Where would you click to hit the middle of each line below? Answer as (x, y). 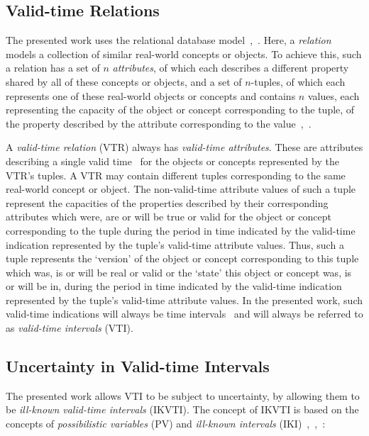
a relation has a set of (53, 68)
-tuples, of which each (298, 81)
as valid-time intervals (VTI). (70, 328)
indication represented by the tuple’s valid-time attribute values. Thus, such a (175, 244)
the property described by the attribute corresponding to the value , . (159, 123)
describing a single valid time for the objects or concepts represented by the (172, 161)
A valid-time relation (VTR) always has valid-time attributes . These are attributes (184, 147)
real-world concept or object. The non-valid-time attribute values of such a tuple (181, 189)
